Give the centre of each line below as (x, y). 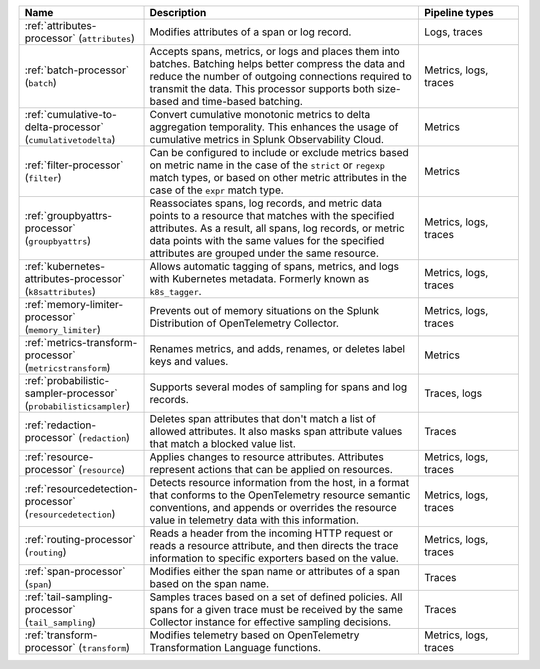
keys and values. (189, 361)
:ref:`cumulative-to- (70, 114)
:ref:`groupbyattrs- (68, 215)
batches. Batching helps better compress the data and (277, 63)
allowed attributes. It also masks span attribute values (276, 431)
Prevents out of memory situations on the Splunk (264, 310)
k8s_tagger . (175, 291)
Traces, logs (453, 393)
